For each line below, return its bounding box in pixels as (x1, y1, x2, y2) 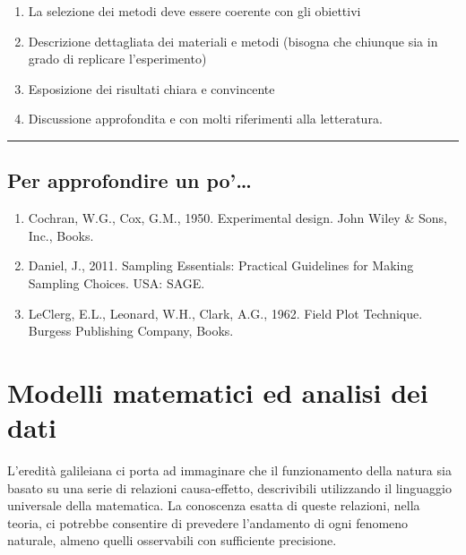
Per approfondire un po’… (7, 166, 252, 194)
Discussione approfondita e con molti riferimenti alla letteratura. (28, 109, 383, 128)
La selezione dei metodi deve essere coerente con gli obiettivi (28, 2, 361, 20)
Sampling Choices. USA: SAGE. (28, 273, 205, 292)
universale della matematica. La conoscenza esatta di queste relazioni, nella (7, 496, 420, 515)
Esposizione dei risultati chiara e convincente (28, 79, 275, 98)
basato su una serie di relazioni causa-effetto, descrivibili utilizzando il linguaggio (7, 478, 452, 497)
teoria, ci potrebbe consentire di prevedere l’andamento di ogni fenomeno (7, 513, 409, 532)
